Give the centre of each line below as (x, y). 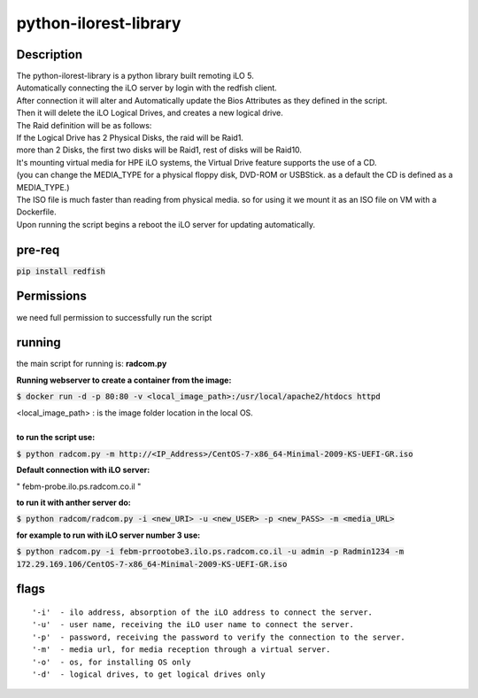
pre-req (38, 249)
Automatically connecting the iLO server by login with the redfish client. (147, 88)
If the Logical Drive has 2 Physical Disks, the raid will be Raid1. (130, 138)
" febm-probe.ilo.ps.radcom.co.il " (79, 486)
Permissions (52, 296)
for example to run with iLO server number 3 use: (108, 535)
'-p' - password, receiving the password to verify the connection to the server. (219, 637)
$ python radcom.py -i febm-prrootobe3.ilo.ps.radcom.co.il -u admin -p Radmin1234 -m (210, 552)
